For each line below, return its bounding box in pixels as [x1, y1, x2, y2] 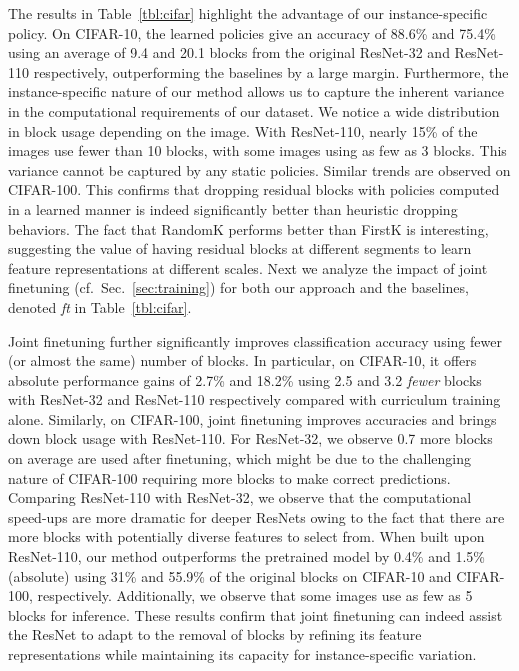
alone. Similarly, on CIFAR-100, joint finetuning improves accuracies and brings [8, 408, 497, 429]
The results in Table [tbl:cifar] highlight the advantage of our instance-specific [8, 3, 488, 23]
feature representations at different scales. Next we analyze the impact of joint [8, 257, 488, 278]
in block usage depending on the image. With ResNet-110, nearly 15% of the [8, 120, 478, 141]
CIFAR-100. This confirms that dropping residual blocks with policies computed [8, 179, 500, 200]
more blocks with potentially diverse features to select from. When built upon [8, 526, 485, 547]
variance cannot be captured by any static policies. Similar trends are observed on [8, 159, 511, 180]
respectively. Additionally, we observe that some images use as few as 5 [37, 585, 473, 606]
